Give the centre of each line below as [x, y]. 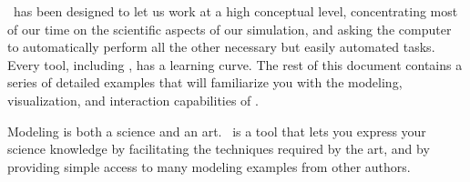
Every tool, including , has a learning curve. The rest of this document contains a [235, 64]
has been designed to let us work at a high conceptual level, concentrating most [235, 11]
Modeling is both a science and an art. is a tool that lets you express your [217, 131]
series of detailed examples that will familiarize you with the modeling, [205, 82]
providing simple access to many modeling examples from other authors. [209, 166]
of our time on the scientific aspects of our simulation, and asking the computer [230, 29]
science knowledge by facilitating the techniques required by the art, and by [219, 149]
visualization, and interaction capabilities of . [133, 100]
